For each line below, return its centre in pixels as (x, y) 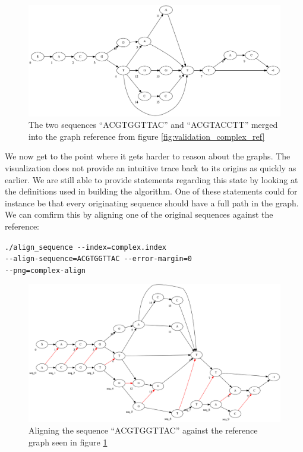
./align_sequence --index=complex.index (86, 247)
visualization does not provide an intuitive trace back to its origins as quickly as (151, 167)
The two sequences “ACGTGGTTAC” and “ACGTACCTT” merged (153, 125)
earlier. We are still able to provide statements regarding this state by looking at (151, 179)
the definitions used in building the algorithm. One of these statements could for (151, 191)
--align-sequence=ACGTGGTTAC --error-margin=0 (98, 259)
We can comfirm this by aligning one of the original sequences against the (139, 214)
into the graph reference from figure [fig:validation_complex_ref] (147, 136)
